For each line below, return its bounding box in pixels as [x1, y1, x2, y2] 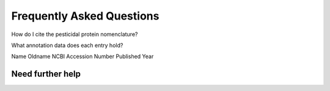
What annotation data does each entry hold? [11, 42, 123, 49]
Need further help [11, 69, 81, 79]
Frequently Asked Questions [11, 9, 159, 23]
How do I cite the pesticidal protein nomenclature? [11, 31, 138, 38]
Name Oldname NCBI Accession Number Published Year [11, 53, 154, 60]
